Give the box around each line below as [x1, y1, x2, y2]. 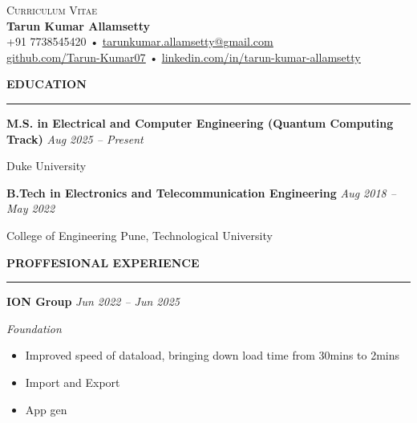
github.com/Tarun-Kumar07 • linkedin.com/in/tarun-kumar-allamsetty [6, 48, 361, 65]
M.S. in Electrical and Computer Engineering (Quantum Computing [6, 114, 394, 131]
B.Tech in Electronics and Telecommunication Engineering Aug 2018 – [6, 184, 396, 201]
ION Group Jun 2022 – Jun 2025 [6, 293, 180, 310]
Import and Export [25, 373, 120, 390]
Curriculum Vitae [6, 2, 98, 18]
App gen [25, 401, 67, 417]
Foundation [6, 319, 62, 336]
